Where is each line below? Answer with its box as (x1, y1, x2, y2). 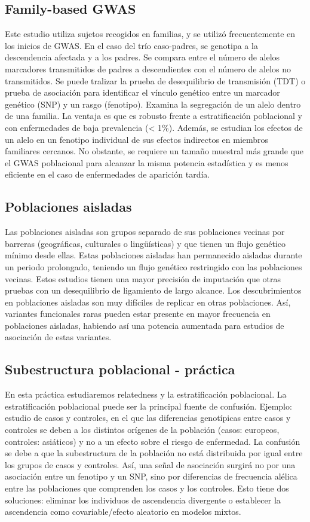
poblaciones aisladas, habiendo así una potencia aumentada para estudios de (5, 319, 284, 331)
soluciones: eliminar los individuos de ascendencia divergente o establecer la (5, 493, 281, 506)
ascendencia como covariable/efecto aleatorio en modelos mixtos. (5, 505, 241, 518)
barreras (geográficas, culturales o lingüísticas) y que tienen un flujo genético (5, 237, 286, 249)
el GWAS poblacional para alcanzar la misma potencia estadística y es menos (5, 156, 288, 169)
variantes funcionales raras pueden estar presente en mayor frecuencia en (5, 307, 271, 320)
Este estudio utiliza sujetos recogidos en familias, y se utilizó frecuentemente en (5, 28, 296, 40)
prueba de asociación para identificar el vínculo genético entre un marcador (5, 86, 280, 99)
